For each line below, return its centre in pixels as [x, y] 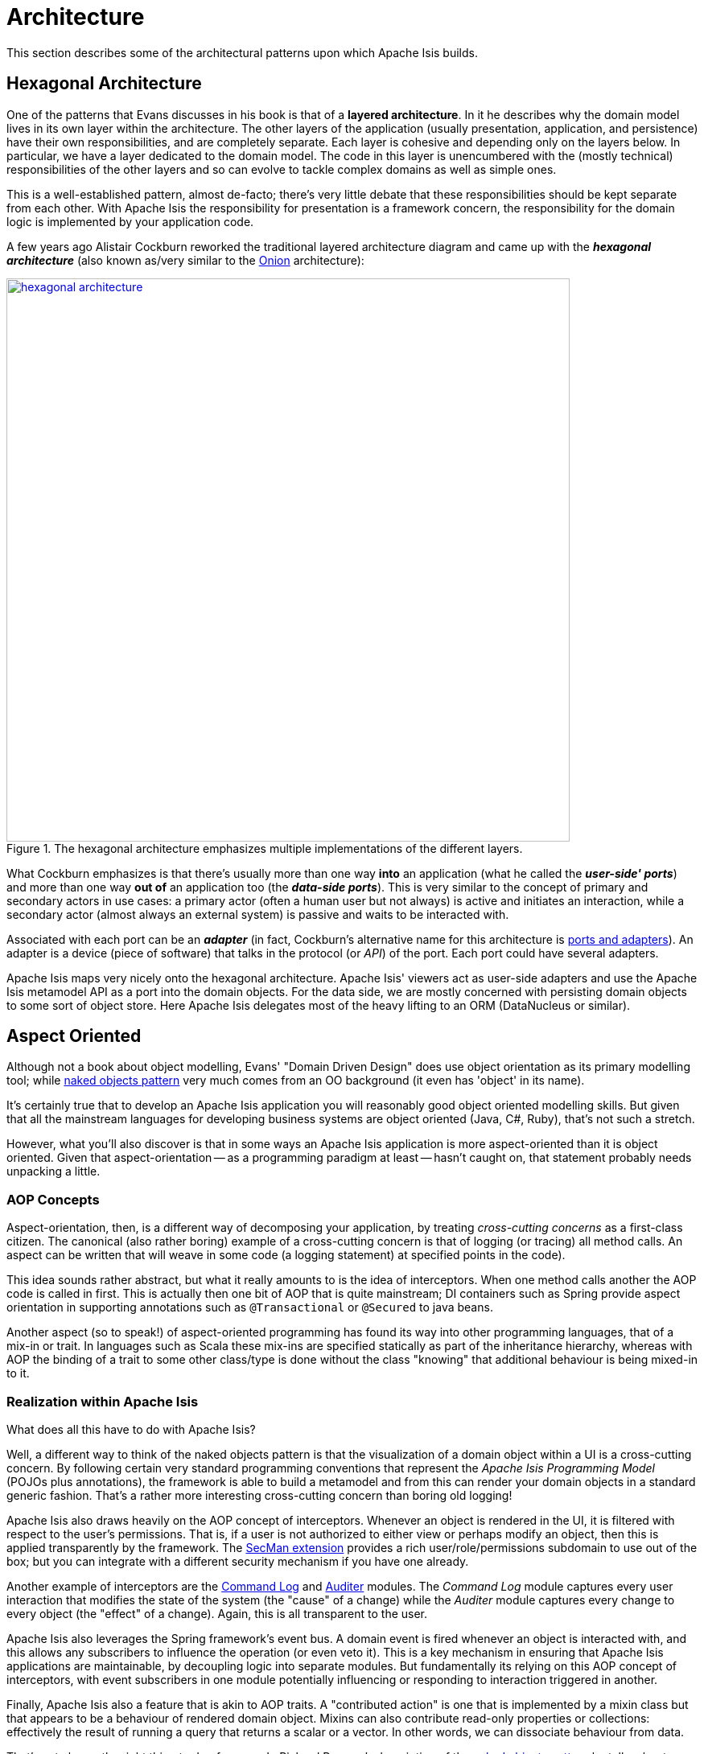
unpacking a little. [54, 1171]
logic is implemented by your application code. [130, 221]
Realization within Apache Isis [103, 1401]
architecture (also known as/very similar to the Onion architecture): [185, 260]
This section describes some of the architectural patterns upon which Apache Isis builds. [242, 52]
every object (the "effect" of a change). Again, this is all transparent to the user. [217, 1613]
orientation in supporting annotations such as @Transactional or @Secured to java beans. [250, 1307]
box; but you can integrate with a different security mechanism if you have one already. [238, 1561]
